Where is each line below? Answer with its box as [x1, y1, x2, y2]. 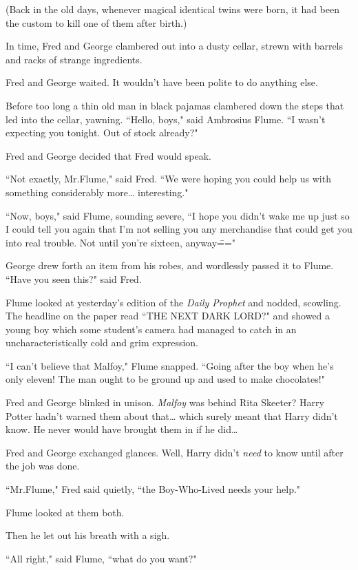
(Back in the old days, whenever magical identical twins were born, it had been [6, 2, 340, 16]
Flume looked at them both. [6, 505, 125, 519]
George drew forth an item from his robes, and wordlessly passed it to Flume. [6, 258, 334, 273]
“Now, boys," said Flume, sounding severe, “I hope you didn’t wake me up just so [6, 208, 350, 222]
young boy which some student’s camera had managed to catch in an [6, 321, 297, 336]
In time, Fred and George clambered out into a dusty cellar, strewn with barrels [6, 39, 344, 53]
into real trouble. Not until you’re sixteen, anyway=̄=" [6, 235, 236, 249]
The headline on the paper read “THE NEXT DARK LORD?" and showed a [6, 308, 330, 323]
